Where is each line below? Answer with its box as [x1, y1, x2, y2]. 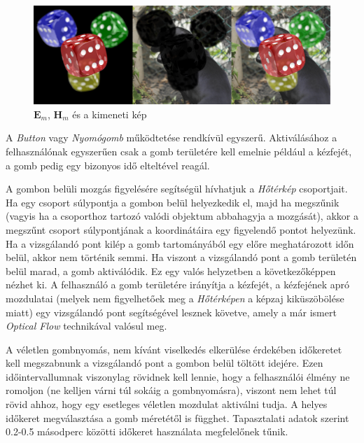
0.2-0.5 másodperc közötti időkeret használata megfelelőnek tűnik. [6, 424, 288, 439]
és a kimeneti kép [72, 106, 147, 121]
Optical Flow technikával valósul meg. [6, 318, 167, 333]
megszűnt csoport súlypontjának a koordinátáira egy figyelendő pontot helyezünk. [6, 222, 356, 237]
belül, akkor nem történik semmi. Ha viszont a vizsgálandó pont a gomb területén [6, 250, 357, 265]
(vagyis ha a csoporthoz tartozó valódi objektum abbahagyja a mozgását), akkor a [6, 209, 358, 223]
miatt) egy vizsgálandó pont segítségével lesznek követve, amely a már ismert [6, 304, 337, 319]
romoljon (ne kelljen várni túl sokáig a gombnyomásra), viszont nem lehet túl [6, 383, 337, 398]
